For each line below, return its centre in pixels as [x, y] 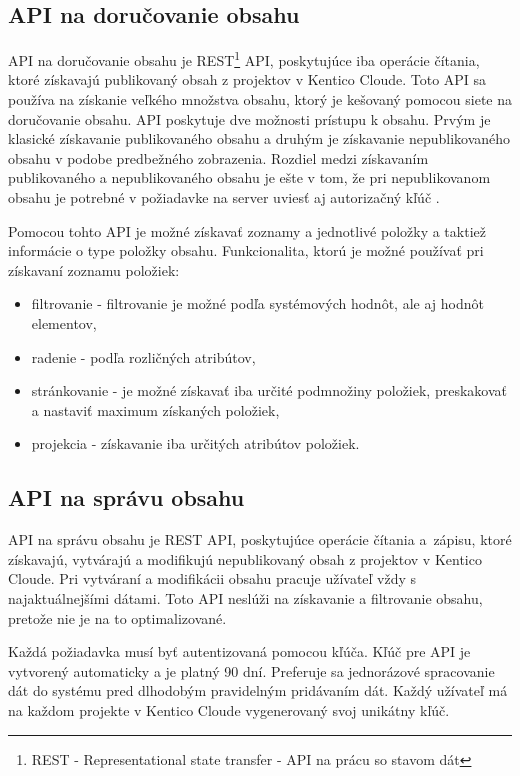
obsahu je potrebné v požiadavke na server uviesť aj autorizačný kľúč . [224, 197]
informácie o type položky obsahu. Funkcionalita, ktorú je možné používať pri [246, 250]
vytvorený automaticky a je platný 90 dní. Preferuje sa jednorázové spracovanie [251, 670]
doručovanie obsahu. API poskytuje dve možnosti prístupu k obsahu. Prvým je [249, 118]
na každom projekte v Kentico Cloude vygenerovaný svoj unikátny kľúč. [229, 709]
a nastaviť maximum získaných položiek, [155, 409]
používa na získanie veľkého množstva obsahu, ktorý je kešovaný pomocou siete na [260, 99]
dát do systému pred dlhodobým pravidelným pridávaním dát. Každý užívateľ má [258, 690]
